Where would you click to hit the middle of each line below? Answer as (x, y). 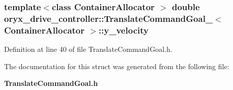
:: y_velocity (123, 30)
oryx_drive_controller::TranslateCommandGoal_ (109, 18)
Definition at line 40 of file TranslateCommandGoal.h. (88, 49)
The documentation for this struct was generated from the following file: (117, 66)
